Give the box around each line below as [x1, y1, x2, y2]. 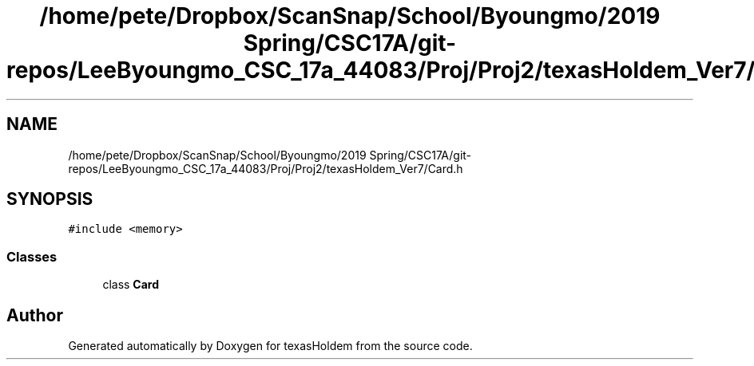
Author [6, 305, 63, 325]
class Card [102, 277, 160, 292]
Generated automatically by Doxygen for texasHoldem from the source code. [68, 339, 473, 353]
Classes [6, 248, 58, 265]
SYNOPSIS [6, 189, 93, 210]
